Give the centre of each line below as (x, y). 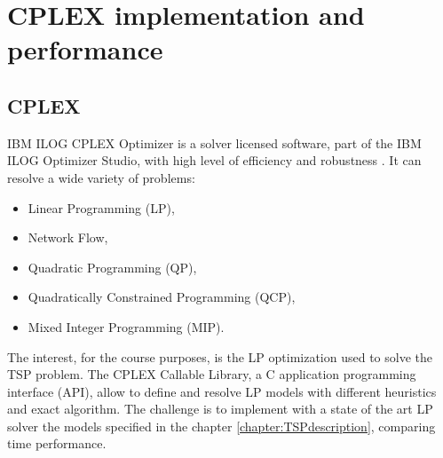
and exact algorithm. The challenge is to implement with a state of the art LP (220, 409)
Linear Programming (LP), (101, 207)
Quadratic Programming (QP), (112, 267)
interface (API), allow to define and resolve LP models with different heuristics (222, 391)
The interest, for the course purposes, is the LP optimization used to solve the (220, 356)
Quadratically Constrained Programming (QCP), (162, 297)
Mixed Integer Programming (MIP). (126, 326)
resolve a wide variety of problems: (101, 177)
